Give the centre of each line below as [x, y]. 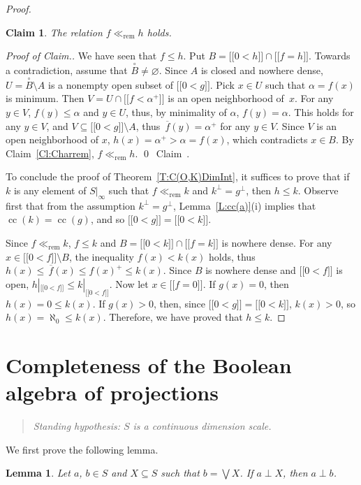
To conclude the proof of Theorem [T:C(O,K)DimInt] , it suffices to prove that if [178, 176]
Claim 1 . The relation [54, 32]
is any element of [50, 190]
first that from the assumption [71, 205]
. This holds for [321, 112]
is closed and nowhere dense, [262, 70]
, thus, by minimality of [176, 112]
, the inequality [101, 256]
